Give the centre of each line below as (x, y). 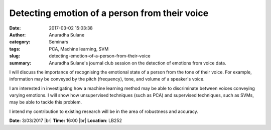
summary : (20, 63)
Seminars (59, 42)
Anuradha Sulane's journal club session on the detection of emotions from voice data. (138, 63)
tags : (15, 49)
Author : (18, 34)
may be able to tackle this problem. (46, 102)
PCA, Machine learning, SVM (79, 49)
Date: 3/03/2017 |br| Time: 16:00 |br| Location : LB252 (66, 120)
